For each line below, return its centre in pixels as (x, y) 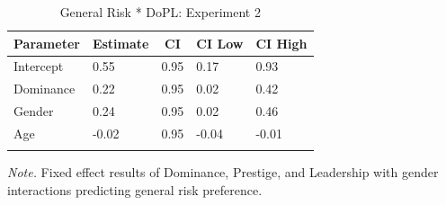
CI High (281, 43)
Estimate (120, 43)
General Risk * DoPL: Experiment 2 (160, 12)
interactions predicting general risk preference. (135, 189)
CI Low (220, 43)
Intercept (39, 66)
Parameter (47, 43)
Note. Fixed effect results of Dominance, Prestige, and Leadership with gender (223, 172)
